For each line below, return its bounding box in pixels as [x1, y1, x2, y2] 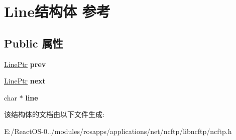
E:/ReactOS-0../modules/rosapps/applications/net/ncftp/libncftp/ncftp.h [4, 125, 232, 136]
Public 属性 [4, 35, 63, 50]
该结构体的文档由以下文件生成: [4, 109, 104, 119]
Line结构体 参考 [4, 1, 110, 21]
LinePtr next [4, 75, 46, 86]
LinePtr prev [4, 58, 46, 69]
